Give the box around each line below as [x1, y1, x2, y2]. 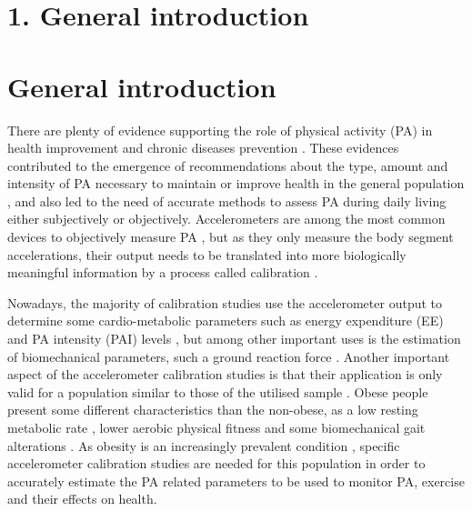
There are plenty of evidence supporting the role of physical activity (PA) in [7, 120, 433, 139]
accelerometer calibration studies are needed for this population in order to [7, 454, 426, 473]
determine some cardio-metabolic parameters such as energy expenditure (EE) [7, 311, 444, 330]
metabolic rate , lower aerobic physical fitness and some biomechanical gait [7, 418, 426, 436]
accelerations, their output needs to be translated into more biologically [7, 245, 407, 264]
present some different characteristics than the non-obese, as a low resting [7, 400, 418, 419]
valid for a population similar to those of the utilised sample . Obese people [7, 382, 428, 401]
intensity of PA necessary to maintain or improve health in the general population [7, 174, 465, 193]
